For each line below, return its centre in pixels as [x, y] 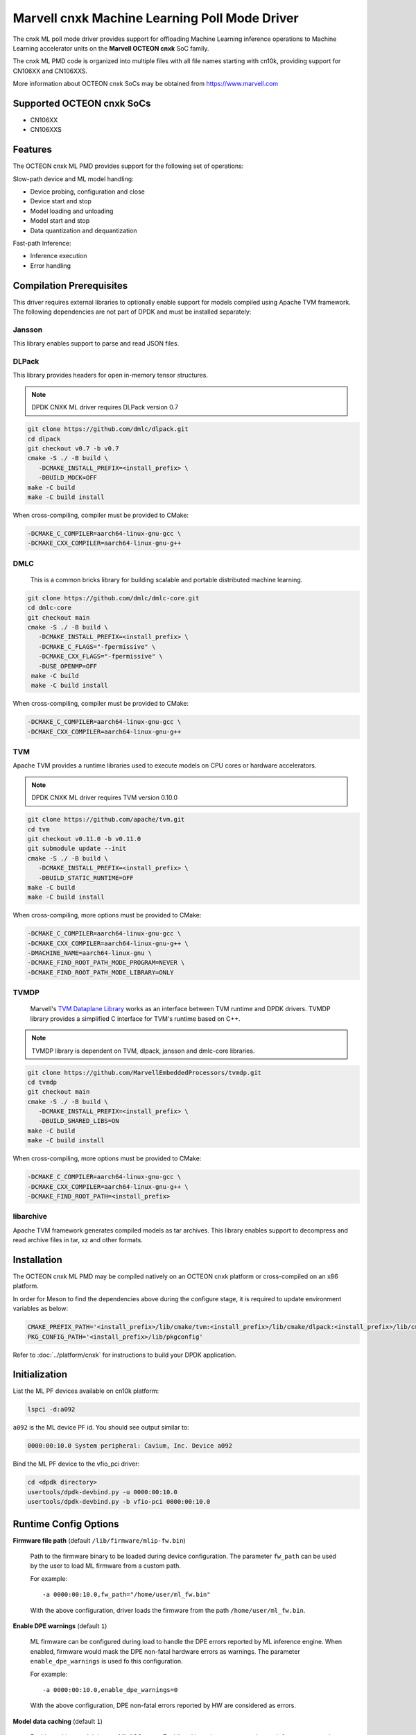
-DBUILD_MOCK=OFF [68, 478]
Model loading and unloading [72, 211]
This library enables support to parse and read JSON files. [96, 344]
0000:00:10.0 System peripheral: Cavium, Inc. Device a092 [130, 1446]
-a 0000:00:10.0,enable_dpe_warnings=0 [110, 1690]
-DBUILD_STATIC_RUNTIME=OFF [86, 878]
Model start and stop [60, 221]
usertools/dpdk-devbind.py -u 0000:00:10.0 [103, 1492]
